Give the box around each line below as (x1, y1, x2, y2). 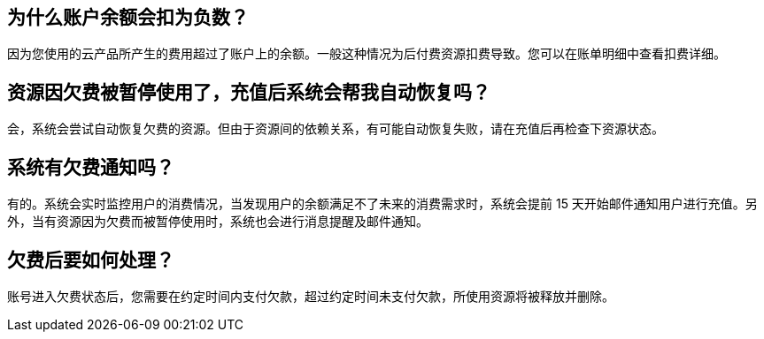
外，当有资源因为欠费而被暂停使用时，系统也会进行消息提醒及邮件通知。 (7, 214, 428, 230)
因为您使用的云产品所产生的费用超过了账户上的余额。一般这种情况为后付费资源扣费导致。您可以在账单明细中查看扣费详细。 (7, 46, 726, 62)
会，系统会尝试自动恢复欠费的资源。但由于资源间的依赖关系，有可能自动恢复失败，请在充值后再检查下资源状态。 (7, 121, 664, 137)
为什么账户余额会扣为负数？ (7, 6, 249, 28)
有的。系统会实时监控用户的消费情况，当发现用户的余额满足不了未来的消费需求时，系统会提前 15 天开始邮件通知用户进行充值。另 (7, 196, 758, 212)
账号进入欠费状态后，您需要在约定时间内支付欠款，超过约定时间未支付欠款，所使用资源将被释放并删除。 (7, 288, 614, 304)
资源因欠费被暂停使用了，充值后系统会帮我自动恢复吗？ (7, 80, 490, 103)
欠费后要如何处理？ (7, 248, 174, 271)
